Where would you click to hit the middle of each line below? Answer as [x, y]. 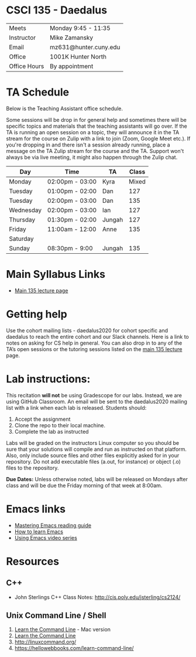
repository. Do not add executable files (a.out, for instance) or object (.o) [94, 461]
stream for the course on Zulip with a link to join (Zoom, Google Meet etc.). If [98, 138]
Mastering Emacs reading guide [53, 525]
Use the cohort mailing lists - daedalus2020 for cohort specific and [87, 330]
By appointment [71, 66]
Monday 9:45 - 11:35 [80, 28]
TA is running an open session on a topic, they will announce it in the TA [93, 132]
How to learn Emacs [39, 532]
